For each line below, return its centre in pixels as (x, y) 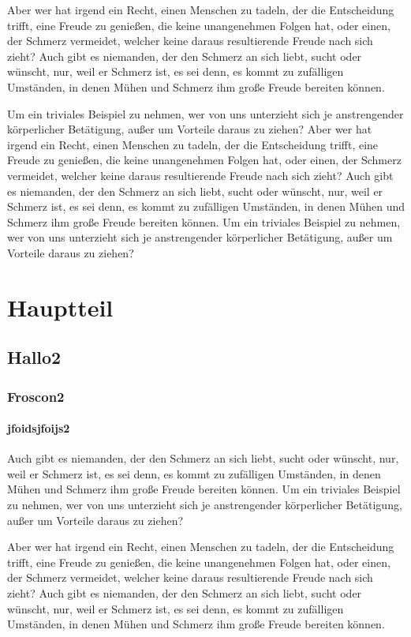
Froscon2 (36, 396)
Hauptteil (60, 307)
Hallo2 (34, 357)
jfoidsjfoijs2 (39, 428)
